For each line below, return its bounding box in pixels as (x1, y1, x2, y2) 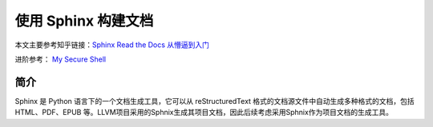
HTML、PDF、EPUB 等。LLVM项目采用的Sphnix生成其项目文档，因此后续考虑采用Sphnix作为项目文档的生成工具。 (14, 108, 393, 117)
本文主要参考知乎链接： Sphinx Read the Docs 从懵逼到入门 (14, 40, 210, 50)
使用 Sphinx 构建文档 (14, 12, 154, 30)
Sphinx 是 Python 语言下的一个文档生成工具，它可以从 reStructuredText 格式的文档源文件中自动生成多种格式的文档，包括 (14, 96, 415, 105)
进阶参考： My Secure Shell (14, 54, 107, 64)
